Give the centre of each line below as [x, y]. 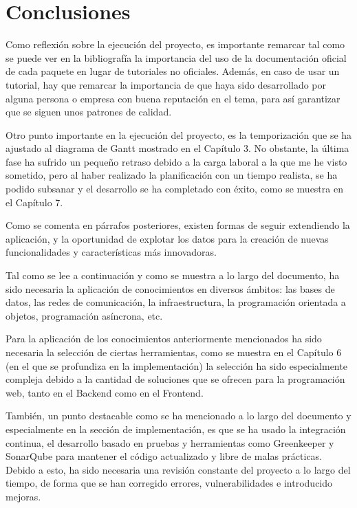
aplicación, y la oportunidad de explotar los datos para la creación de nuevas [167, 238]
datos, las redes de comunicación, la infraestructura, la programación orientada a [176, 302]
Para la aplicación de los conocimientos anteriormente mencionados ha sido [164, 339]
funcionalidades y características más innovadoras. [111, 252]
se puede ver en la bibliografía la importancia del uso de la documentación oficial [176, 57]
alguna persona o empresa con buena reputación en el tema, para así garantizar [173, 98]
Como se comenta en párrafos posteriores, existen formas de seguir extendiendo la [178, 225]
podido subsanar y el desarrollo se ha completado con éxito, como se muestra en [174, 189]
